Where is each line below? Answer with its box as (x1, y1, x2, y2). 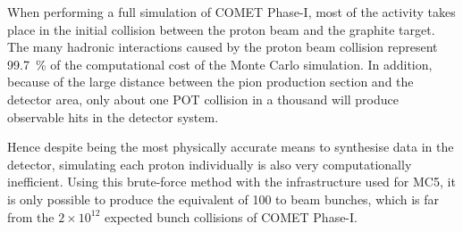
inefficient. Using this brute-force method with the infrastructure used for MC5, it (7, 172, 456, 191)
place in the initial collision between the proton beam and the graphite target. (7, 20, 435, 38)
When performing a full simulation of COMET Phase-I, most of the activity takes (7, 3, 456, 21)
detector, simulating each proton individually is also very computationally (7, 154, 412, 173)
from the (7, 207, 55, 226)
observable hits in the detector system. (7, 107, 219, 126)
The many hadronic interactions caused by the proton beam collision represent (7, 37, 438, 56)
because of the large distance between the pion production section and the (7, 72, 414, 91)
